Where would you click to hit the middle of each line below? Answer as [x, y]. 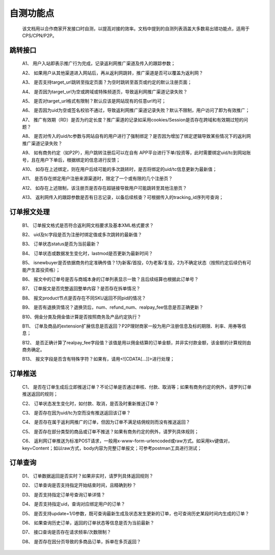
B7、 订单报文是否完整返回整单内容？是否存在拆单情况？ [81, 289]
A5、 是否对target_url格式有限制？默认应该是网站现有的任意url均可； [94, 101]
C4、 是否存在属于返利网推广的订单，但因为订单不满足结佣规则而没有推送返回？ [106, 422]
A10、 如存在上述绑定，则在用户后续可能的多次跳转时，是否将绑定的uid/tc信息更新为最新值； [120, 169]
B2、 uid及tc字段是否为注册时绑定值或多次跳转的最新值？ [82, 234]
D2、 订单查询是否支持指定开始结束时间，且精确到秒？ [79, 485]
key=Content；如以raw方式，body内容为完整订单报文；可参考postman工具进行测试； [112, 448]
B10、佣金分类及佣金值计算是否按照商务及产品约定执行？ [82, 317]
